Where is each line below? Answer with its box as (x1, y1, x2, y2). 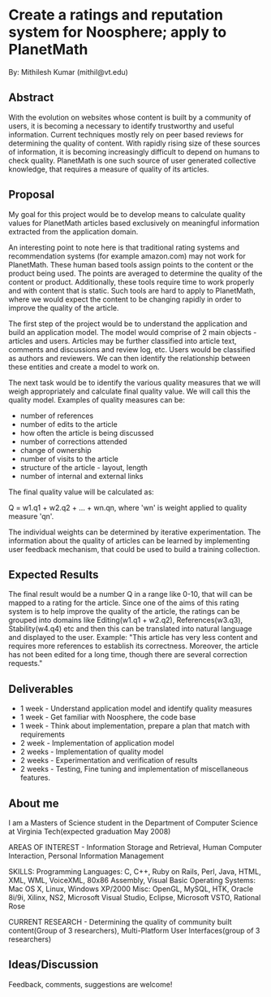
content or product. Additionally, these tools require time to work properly (8, 276, 255, 286)
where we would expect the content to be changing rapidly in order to (8, 294, 242, 304)
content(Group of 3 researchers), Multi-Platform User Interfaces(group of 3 (8, 925, 260, 935)
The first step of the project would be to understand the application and (8, 319, 247, 329)
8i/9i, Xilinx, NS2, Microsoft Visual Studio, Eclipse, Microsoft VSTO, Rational (8, 893, 261, 902)
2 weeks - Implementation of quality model (19, 747, 164, 757)
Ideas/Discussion (8, 958, 99, 972)
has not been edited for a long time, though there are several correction (8, 650, 247, 660)
